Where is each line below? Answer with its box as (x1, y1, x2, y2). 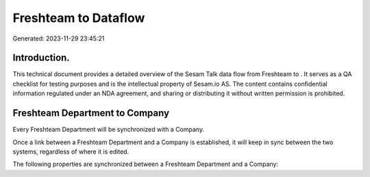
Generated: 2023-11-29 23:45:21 (12, 34, 105, 43)
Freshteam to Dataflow (12, 10, 145, 25)
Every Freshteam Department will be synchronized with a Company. (12, 126, 205, 134)
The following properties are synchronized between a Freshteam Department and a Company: (12, 160, 279, 168)
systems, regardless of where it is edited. (12, 147, 129, 156)
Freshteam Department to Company (12, 107, 170, 119)
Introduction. (12, 52, 70, 64)
